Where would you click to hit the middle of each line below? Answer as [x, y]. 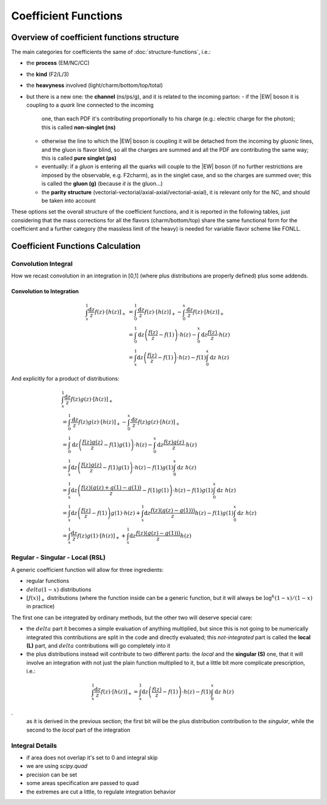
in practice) [41, 606]
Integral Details [34, 746]
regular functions [48, 581]
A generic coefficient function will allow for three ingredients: [87, 569]
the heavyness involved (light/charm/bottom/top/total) [95, 86]
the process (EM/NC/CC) [58, 63]
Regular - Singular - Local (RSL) [58, 557]
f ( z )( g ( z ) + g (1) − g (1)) [111, 488]
